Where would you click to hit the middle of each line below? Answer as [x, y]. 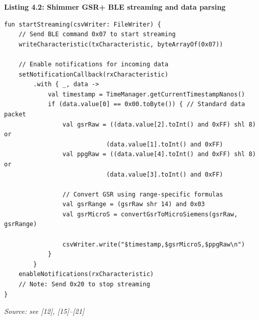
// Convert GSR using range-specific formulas [143, 194]
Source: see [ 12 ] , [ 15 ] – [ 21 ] [44, 311]
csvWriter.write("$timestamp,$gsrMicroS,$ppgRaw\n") [154, 244]
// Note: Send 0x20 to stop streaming [84, 285]
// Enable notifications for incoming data [94, 64]
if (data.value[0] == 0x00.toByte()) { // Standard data [146, 104]
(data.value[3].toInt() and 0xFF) [165, 174]
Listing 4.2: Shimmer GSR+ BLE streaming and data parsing [115, 7]
